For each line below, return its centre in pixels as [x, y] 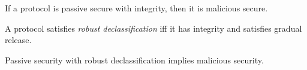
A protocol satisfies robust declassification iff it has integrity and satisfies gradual [153, 28]
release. [18, 40]
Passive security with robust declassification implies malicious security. [134, 60]
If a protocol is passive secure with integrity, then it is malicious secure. [136, 8]
